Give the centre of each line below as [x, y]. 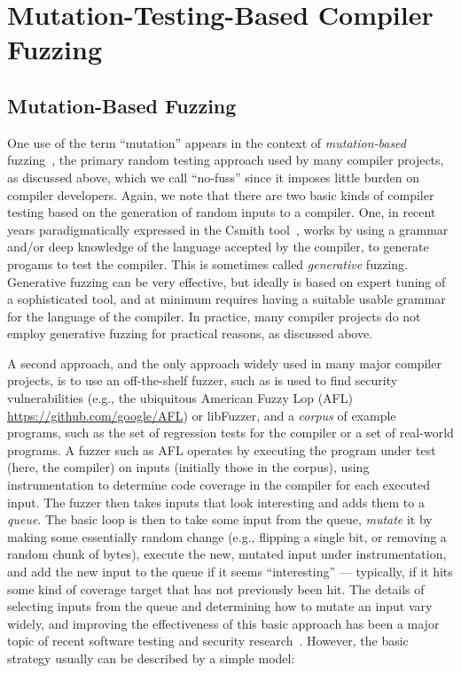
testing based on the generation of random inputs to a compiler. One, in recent [222, 212]
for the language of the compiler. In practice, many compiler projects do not [214, 316]
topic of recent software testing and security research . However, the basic [208, 641]
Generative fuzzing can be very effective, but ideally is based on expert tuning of [227, 281]
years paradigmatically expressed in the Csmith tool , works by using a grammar [228, 229]
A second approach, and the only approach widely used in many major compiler [224, 363]
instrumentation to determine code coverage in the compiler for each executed [219, 485]
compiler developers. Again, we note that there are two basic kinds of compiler [221, 194]
